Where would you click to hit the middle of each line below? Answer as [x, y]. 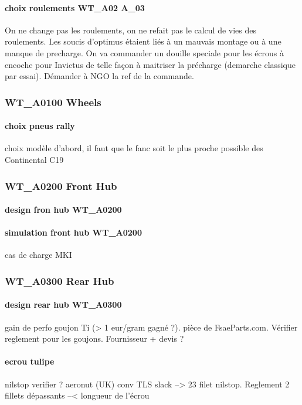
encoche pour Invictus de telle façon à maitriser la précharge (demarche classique [150, 64]
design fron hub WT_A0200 [63, 210]
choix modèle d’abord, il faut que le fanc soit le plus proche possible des [134, 148]
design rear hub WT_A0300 [63, 304]
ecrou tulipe [30, 361]
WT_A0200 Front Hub [61, 186]
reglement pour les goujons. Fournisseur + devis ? [94, 338]
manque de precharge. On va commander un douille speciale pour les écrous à [145, 52]
